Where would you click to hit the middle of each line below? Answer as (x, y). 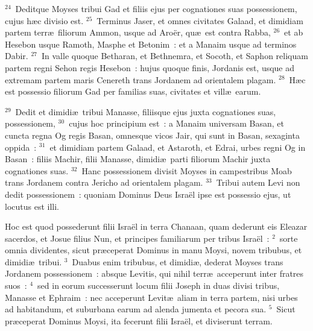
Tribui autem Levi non (258, 182)
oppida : (21, 147)
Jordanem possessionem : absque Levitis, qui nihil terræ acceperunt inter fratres (154, 273)
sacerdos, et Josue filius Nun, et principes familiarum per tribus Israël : (137, 238)
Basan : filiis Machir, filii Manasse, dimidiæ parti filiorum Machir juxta (138, 159)
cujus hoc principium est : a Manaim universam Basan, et (176, 123)
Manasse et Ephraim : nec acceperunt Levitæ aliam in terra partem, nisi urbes (151, 297)
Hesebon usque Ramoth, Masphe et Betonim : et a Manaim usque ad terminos (151, 44)
